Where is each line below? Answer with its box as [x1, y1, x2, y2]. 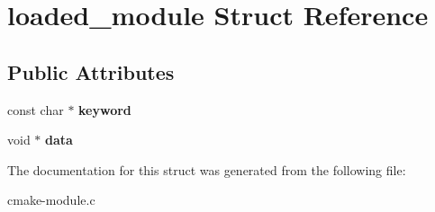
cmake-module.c [7, 190, 95, 209]
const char [7, 100, 64, 119]
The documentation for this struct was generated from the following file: [7, 160, 406, 179]
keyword [78, 100, 131, 119]
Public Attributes [7, 57, 175, 85]
